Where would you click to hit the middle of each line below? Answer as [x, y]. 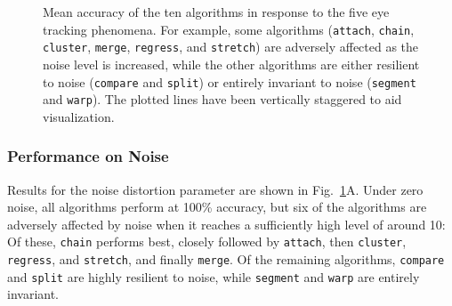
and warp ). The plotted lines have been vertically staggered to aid [222, 99]
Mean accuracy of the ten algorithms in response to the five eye [216, 12]
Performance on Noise [88, 156]
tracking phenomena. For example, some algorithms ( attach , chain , [229, 29]
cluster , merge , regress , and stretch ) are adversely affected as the [231, 47]
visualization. [79, 116]
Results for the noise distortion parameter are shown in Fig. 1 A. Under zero [215, 189]
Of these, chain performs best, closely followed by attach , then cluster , [207, 242]
